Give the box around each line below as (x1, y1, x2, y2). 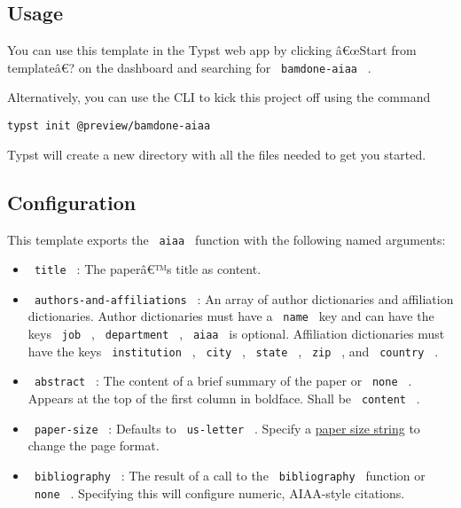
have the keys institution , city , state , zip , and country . (27, 341, 439, 360)
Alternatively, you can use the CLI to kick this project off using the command (7, 88, 431, 106)
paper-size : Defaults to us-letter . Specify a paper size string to (34, 418, 420, 437)
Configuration (7, 188, 137, 215)
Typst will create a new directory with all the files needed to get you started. (7, 145, 426, 163)
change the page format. (27, 436, 160, 455)
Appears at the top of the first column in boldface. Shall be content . (27, 389, 420, 408)
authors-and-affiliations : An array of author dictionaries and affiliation (34, 289, 454, 308)
